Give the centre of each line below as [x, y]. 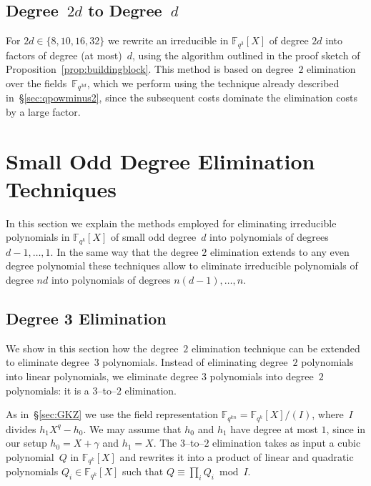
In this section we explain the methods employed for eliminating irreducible [171, 223]
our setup [26, 443]
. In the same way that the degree [124, 251]
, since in [346, 428]
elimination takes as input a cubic [287, 443]
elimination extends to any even [280, 251]
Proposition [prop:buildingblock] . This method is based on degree [150, 69]
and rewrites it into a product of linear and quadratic [237, 456]
